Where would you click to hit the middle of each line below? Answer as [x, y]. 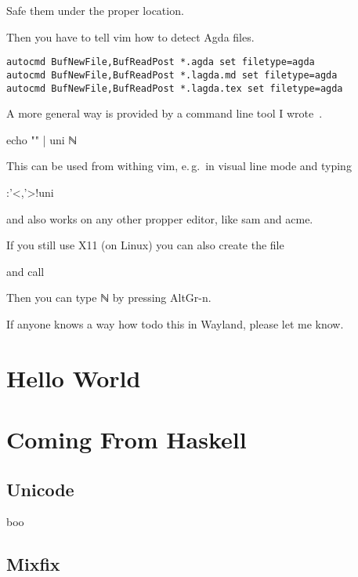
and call [25, 271]
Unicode [40, 489]
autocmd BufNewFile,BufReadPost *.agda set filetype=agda [161, 62]
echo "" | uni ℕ [42, 139]
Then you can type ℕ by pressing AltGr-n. [109, 298]
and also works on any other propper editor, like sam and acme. [160, 218]
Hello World [74, 377]
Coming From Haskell [127, 439]
